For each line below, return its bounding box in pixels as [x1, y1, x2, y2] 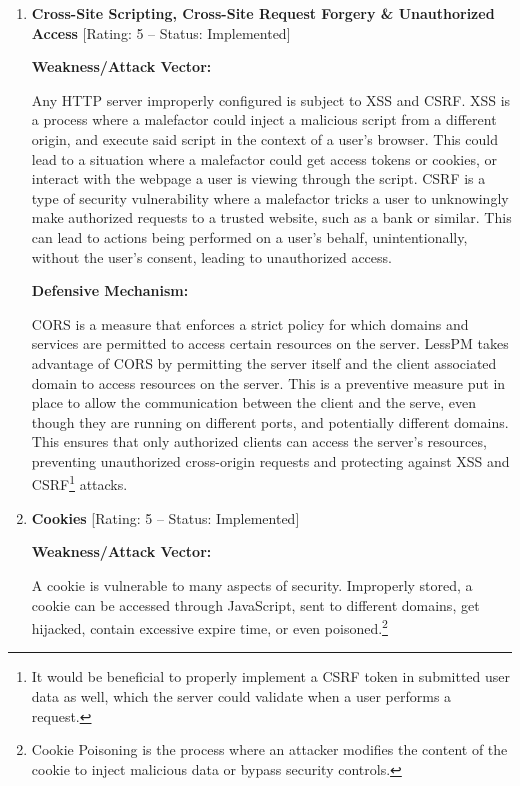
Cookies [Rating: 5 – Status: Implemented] [31, 507, 300, 528]
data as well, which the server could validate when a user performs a [31, 685, 452, 706]
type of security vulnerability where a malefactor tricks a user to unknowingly [31, 187, 509, 208]
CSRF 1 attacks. [31, 471, 128, 495]
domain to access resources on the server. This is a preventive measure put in [31, 372, 506, 393]
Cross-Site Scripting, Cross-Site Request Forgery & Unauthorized [31, 3, 495, 23]
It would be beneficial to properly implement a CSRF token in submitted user [31, 666, 511, 687]
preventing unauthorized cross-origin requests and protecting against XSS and [31, 450, 510, 471]
